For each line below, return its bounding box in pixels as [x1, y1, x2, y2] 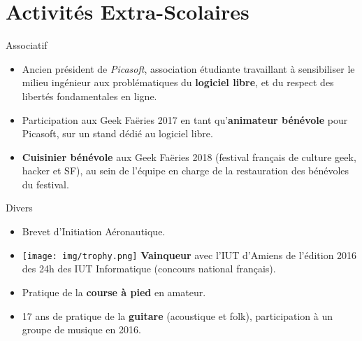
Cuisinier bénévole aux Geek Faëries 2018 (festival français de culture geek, [22, 149, 356, 164]
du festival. [22, 176, 69, 191]
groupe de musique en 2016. [22, 322, 141, 337]
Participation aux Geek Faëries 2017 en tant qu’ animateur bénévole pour [22, 112, 348, 127]
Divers [6, 200, 33, 215]
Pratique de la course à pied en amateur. [22, 284, 206, 299]
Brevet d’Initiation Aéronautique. [22, 224, 166, 239]
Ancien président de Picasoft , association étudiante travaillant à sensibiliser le [22, 61, 355, 76]
